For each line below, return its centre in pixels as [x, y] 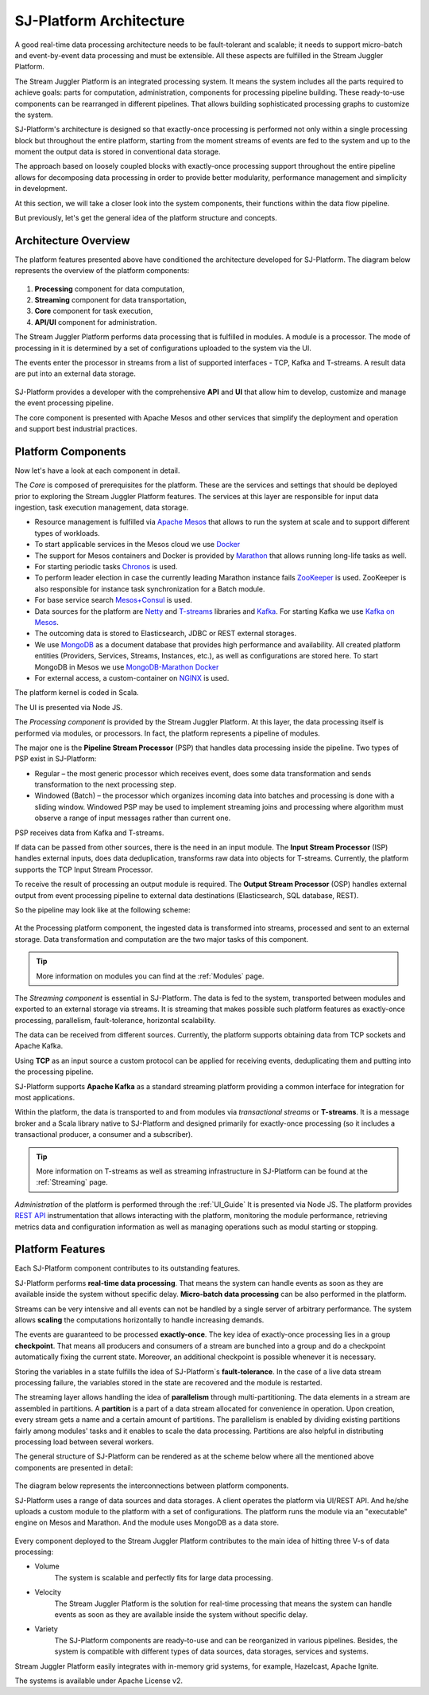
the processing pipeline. [54, 1072]
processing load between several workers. [84, 1442]
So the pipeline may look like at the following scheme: [102, 910]
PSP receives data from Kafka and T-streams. [89, 833]
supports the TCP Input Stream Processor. [84, 869]
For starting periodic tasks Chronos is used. [106, 567]
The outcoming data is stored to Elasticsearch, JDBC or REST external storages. [166, 634]
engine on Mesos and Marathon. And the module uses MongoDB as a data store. [147, 1523]
